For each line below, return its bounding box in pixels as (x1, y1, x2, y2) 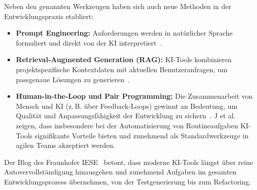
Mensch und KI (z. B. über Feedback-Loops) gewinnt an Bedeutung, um (16, 100, 238, 111)
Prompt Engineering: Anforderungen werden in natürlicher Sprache (16, 28, 233, 38)
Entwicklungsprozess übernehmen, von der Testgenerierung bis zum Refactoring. (4, 176, 251, 186)
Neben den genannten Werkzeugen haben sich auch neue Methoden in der (4, 1, 231, 11)
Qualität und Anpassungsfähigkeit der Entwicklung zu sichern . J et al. (16, 110, 236, 121)
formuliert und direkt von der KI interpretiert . (16, 37, 162, 48)
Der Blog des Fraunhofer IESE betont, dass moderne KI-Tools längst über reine (4, 156, 253, 167)
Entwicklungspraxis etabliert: (4, 11, 94, 21)
